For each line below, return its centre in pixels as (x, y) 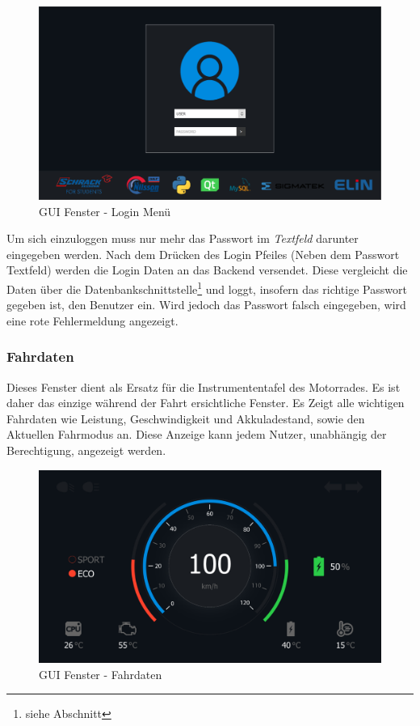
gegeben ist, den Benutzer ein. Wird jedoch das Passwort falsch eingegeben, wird (206, 305)
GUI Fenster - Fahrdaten (101, 674)
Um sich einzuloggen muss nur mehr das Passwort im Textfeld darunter (183, 238)
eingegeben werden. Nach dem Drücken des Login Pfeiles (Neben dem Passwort (203, 254)
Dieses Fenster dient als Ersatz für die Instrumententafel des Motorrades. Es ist (204, 386)
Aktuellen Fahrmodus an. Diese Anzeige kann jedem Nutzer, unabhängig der (197, 434)
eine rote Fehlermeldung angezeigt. (92, 320)
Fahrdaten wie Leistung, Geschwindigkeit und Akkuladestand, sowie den (186, 418)
